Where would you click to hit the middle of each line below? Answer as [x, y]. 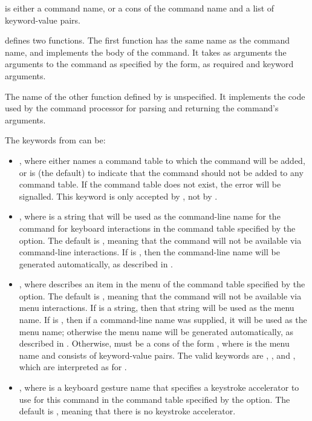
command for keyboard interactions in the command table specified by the [157, 228]
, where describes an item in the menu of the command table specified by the [162, 284]
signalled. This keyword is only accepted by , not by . [118, 196]
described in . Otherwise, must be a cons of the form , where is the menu [154, 343]
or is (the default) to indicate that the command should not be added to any [161, 172]
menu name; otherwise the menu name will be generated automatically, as [156, 331]
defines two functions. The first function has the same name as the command [148, 40]
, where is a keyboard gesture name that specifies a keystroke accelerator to [159, 387]
